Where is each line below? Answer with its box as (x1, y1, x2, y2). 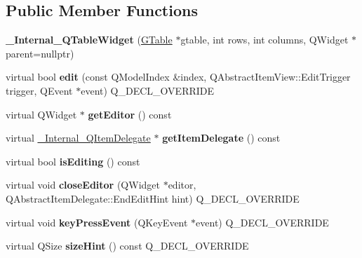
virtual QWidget (6, 107, 77, 121)
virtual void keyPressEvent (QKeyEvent (6, 215, 188, 229)
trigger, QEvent (6, 83, 73, 97)
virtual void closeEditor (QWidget (6, 177, 160, 192)
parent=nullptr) (6, 46, 74, 60)
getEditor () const (88, 107, 172, 121)
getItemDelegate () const (162, 130, 281, 145)
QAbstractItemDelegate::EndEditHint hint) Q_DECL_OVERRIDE (6, 191, 300, 205)
